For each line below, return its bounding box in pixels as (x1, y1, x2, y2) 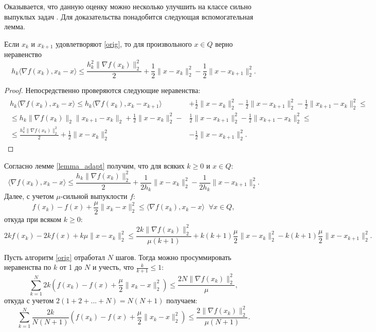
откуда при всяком (4, 213, 62, 224)
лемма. (4, 21, 25, 32)
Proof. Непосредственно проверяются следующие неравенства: (4, 85, 201, 96)
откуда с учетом (4, 295, 54, 306)
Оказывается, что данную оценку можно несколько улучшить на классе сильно (4, 1, 252, 11)
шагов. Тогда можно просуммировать (115, 251, 231, 262)
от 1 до (59, 262, 82, 272)
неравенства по (4, 262, 51, 272)
